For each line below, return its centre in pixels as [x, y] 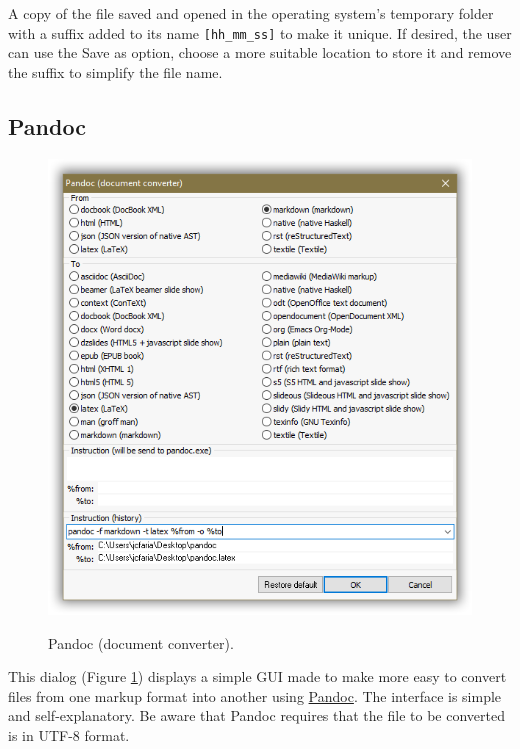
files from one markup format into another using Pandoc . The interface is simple [255, 695]
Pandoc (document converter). [141, 642]
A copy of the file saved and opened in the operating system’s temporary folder [251, 13]
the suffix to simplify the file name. [115, 71]
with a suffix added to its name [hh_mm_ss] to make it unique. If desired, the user [260, 32]
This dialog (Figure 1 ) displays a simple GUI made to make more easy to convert [257, 676]
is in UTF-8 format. [69, 734]
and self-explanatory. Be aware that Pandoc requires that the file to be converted [256, 715]
